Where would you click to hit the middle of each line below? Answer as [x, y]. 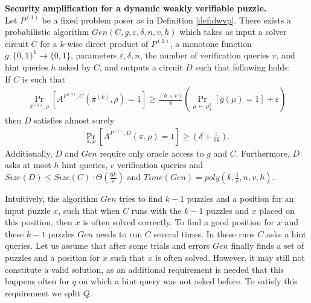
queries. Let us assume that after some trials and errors [107, 245]
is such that [43, 79]
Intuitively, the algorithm [52, 198]
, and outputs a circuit [141, 67]
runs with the [156, 210]
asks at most [28, 165]
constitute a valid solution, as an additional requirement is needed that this [145, 269]
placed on [277, 210]
